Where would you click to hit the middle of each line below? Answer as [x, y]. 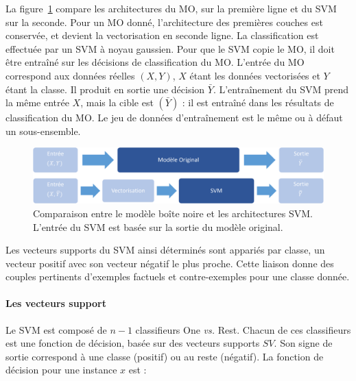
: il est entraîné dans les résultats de [258, 102]
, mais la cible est [117, 102]
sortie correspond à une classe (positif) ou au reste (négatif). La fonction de [165, 356]
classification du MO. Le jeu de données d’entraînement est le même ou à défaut [174, 118]
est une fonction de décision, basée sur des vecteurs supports [133, 343]
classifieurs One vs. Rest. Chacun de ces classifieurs [243, 329]
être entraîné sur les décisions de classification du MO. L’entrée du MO [155, 62]
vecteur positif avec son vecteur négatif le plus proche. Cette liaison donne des [170, 263]
